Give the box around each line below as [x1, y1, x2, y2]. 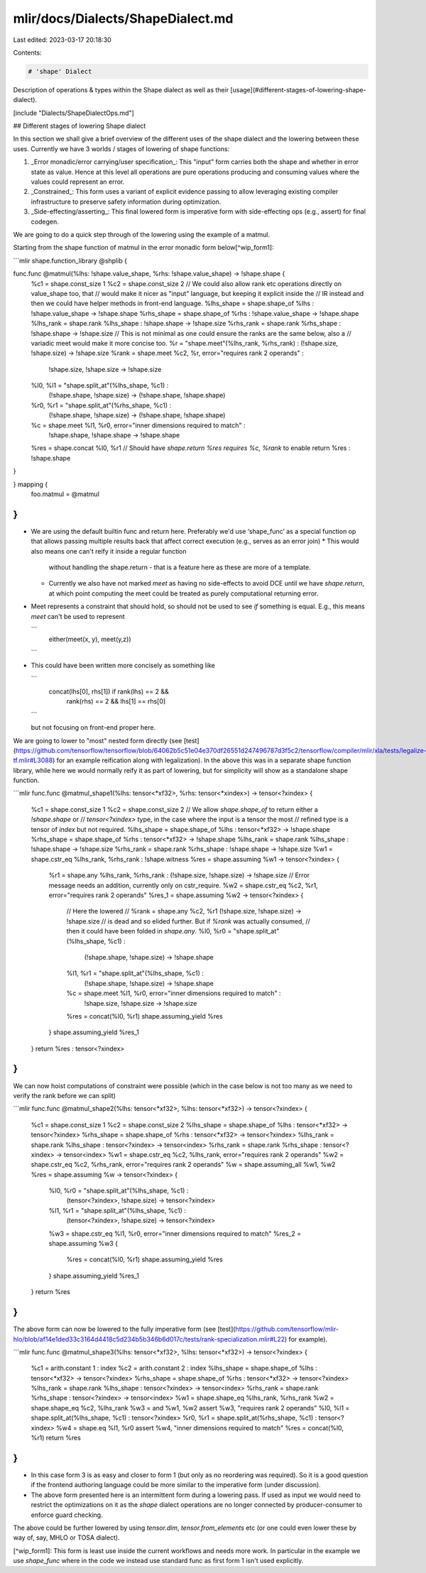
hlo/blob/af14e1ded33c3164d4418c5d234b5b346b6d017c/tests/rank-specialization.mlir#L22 [13, 1334, 285, 1343]
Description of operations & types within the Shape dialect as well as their [13, 85, 229, 94]
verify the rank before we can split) [13, 1091, 116, 1100]
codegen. [31, 217, 60, 226]
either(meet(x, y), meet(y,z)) [48, 635, 131, 644]
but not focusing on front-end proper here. [31, 723, 156, 732]
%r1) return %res [31, 1434, 81, 1442]
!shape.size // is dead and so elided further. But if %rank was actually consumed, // [66, 916, 310, 926]
